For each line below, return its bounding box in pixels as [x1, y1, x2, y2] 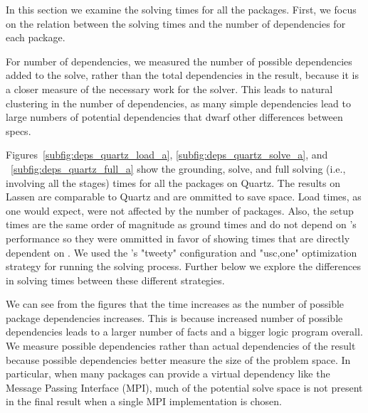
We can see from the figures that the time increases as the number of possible [6, 296, 345, 311]
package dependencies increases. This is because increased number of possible [6, 310, 343, 325]
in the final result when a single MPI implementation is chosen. [6, 394, 282, 409]
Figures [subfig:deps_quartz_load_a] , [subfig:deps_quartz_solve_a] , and [6, 147, 328, 162]
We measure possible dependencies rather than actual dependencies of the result [6, 338, 356, 353]
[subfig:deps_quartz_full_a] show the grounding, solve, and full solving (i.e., [11, 161, 346, 176]
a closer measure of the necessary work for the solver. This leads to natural [6, 81, 333, 96]
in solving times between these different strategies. [6, 272, 225, 287]
